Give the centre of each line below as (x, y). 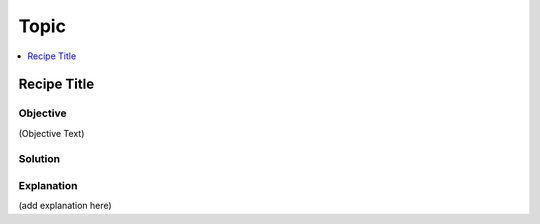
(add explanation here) (65, 206)
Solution (39, 159)
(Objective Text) (51, 133)
